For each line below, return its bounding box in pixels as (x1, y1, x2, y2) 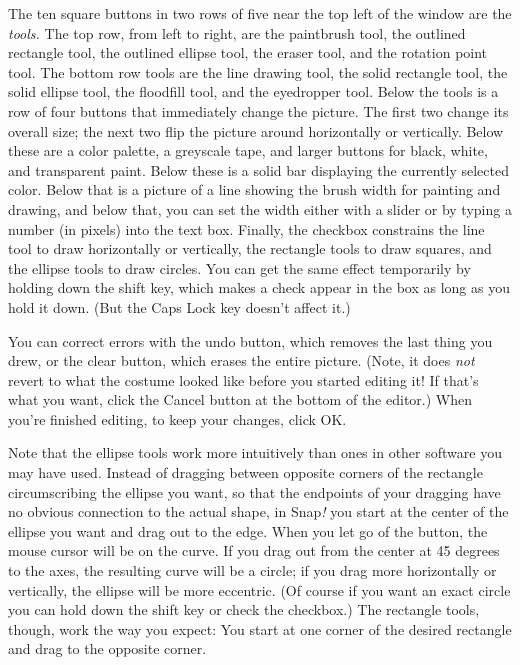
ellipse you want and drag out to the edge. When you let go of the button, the (8, 520, 488, 541)
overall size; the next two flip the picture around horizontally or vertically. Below (8, 120, 504, 141)
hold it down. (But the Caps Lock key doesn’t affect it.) (8, 296, 351, 317)
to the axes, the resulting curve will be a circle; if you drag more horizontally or (8, 560, 497, 581)
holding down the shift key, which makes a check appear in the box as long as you (8, 277, 510, 298)
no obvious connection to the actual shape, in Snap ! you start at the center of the (8, 501, 509, 522)
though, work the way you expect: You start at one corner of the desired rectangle (8, 618, 512, 639)
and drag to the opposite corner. (8, 638, 207, 659)
